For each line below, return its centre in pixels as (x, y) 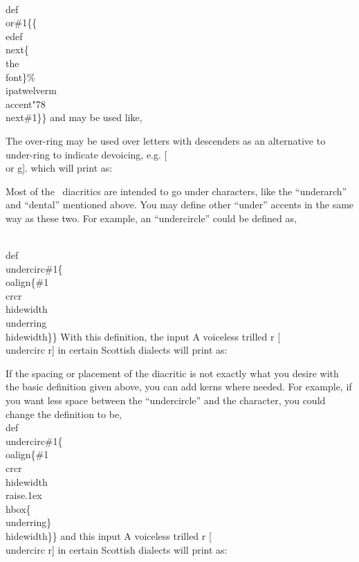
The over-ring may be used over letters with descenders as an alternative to (166, 140)
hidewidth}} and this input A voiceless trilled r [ (109, 535)
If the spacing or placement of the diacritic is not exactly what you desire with (172, 373)
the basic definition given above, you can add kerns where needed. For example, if (179, 387)
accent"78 (26, 103)
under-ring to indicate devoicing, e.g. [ (86, 154)
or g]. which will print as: (59, 168)
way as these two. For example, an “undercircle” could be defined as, (151, 218)
